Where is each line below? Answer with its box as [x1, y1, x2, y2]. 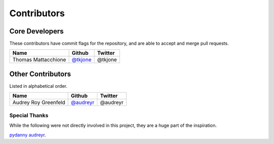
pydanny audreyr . [9, 132, 46, 138]
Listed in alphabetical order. [9, 83, 67, 89]
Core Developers [9, 27, 64, 35]
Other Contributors [9, 69, 71, 78]
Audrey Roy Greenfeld [12, 99, 65, 106]
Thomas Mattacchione [12, 56, 66, 63]
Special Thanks [9, 112, 49, 119]
